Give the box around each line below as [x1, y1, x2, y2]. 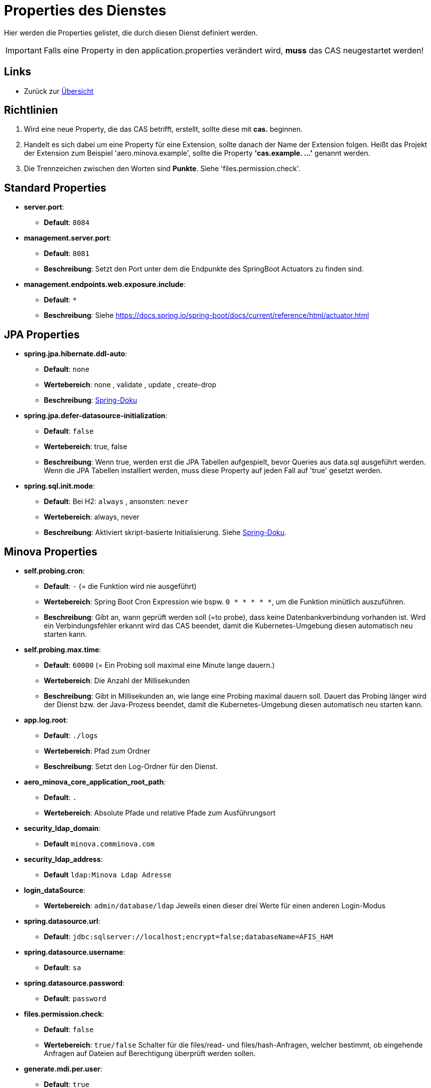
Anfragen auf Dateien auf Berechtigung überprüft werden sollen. [44, 1049, 256, 1058]
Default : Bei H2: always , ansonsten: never [44, 497, 189, 506]
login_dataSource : [24, 885, 86, 894]
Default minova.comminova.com [44, 839, 155, 848]
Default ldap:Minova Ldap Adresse [44, 870, 171, 879]
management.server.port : [24, 234, 112, 243]
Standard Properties [4, 181, 107, 194]
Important [5, 45, 42, 55]
